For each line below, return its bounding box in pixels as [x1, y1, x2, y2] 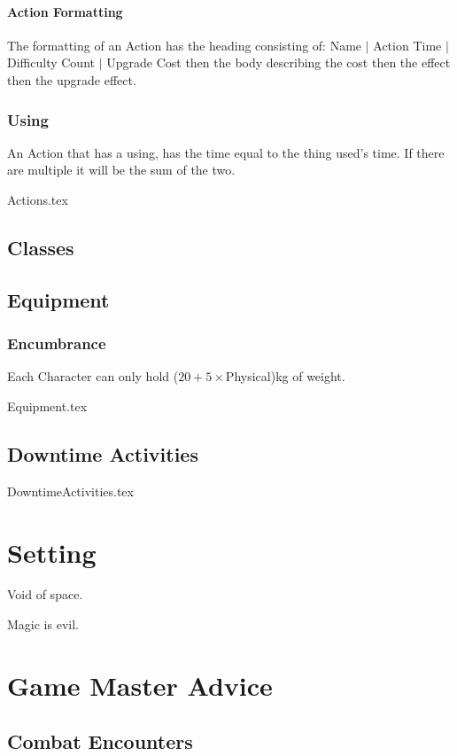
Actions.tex [7, 190, 68, 208]
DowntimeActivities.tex [7, 481, 134, 500]
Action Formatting [7, 2, 123, 20]
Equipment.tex [7, 396, 88, 415]
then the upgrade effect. [7, 70, 136, 89]
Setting [7, 534, 97, 570]
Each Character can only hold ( [7, 367, 179, 386]
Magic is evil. [7, 615, 79, 634]
